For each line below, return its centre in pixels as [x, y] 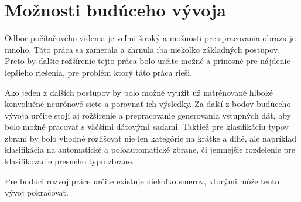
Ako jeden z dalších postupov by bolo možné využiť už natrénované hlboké [139, 92]
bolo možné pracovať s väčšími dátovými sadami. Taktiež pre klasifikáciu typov [147, 127]
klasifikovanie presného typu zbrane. [69, 161]
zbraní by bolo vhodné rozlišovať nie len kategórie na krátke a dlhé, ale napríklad [151, 138]
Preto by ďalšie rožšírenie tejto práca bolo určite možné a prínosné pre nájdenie [148, 61]
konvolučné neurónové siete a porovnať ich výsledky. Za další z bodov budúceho [148, 104]
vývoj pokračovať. [37, 192]
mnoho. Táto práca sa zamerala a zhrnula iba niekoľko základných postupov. [143, 49]
